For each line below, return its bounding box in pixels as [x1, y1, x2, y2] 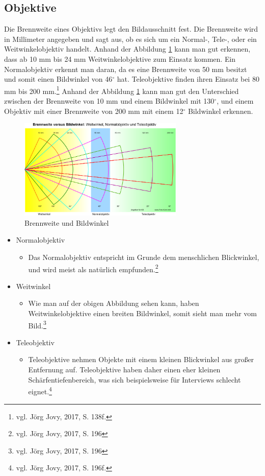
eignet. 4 [28, 385, 52, 396]
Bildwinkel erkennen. [188, 105, 253, 116]
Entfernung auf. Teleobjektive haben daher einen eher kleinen [28, 364, 221, 375]
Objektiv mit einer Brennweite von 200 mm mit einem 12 [4, 105, 183, 116]
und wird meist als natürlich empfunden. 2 [28, 262, 158, 274]
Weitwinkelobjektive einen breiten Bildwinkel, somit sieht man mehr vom [28, 308, 257, 319]
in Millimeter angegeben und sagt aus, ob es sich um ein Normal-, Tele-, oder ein [4, 33, 257, 44]
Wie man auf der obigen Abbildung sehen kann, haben [28, 298, 199, 308]
